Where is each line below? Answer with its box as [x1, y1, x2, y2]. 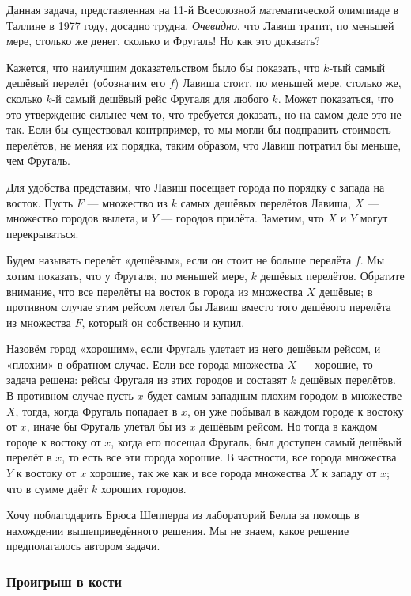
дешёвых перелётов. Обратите [260, 267, 405, 283]
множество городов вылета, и [6, 210, 148, 226]
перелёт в [6, 449, 52, 465]
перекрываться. [6, 225, 79, 241]
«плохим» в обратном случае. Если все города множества [6, 355, 284, 372]
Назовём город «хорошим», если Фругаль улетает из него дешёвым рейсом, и [6, 340, 381, 357]
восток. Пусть [6, 194, 74, 211]
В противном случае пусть [6, 387, 134, 404]
